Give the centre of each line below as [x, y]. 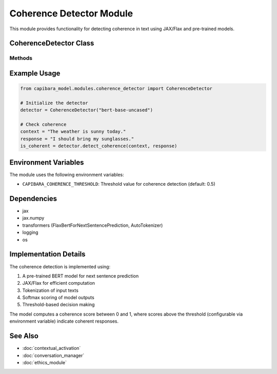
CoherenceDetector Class [52, 43]
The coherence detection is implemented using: [60, 266]
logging [30, 232]
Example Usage [35, 73]
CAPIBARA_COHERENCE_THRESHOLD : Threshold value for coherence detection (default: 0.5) [119, 184]
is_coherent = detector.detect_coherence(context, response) [99, 146]
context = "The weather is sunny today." [73, 132]
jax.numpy [33, 218]
